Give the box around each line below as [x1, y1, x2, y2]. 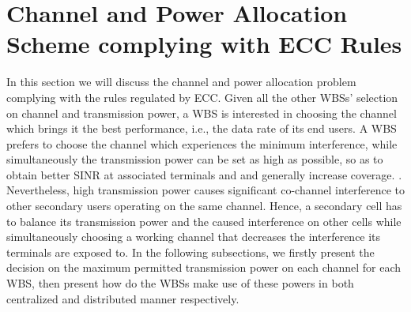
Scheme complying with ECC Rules [6, 28, 402, 60]
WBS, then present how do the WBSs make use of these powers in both [6, 275, 354, 291]
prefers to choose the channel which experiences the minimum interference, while [6, 135, 398, 152]
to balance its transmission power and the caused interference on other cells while [6, 212, 402, 229]
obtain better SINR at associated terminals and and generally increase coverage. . [6, 166, 402, 182]
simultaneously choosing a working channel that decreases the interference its [6, 228, 381, 245]
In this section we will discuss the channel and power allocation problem [6, 73, 356, 90]
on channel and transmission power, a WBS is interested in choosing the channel [6, 104, 397, 121]
